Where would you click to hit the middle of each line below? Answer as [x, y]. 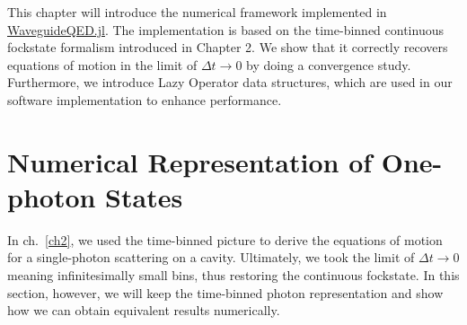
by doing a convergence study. [329, 64]
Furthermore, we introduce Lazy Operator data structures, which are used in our [230, 82]
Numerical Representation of [190, 161]
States [144, 196]
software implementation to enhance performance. [145, 99]
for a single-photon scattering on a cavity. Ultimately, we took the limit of [211, 257]
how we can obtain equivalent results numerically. [144, 310]
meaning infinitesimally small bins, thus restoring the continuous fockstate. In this [233, 275]
